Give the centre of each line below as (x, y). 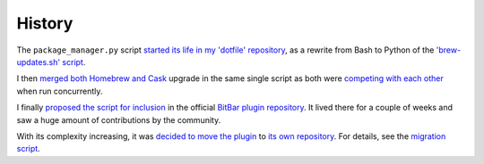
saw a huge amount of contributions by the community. (119, 119)
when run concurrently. (60, 91)
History (45, 23)
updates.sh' (39, 61)
